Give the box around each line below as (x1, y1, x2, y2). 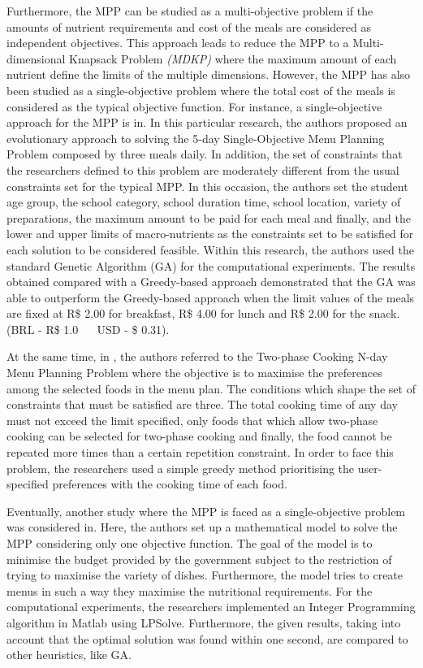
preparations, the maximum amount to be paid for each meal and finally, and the (6, 209, 412, 226)
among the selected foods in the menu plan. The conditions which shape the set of (6, 380, 416, 397)
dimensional (6, 50, 66, 67)
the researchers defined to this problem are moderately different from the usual (6, 161, 399, 178)
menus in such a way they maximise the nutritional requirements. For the (6, 582, 373, 599)
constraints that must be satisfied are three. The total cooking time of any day (6, 396, 398, 413)
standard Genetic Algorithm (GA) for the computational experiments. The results (6, 257, 416, 274)
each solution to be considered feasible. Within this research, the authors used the (6, 241, 414, 258)
